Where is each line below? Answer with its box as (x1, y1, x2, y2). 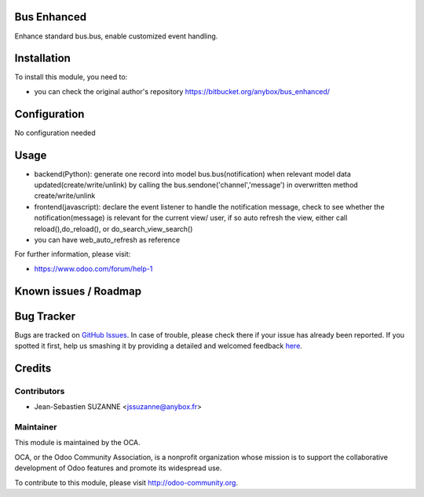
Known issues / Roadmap (14, 284, 141, 298)
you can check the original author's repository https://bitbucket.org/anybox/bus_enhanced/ (34, 86, 330, 96)
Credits (14, 361, 52, 375)
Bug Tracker (14, 309, 76, 323)
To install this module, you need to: (14, 72, 128, 82)
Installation (14, 52, 71, 65)
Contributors (14, 386, 65, 397)
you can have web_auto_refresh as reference (34, 235, 181, 244)
